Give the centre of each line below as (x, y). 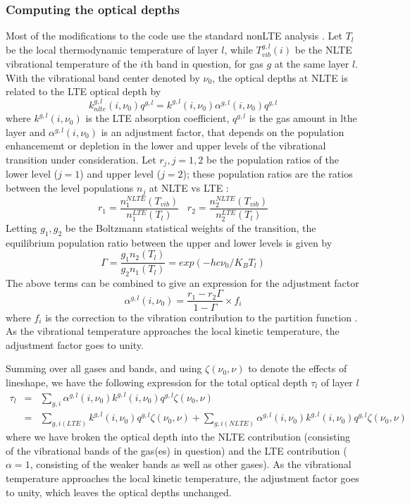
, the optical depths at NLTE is (280, 77)
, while (238, 49)
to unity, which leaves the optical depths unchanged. (119, 492)
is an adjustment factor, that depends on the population (223, 131)
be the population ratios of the (273, 160)
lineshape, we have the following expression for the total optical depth (157, 382)
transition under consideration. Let (81, 160)
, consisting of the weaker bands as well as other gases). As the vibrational (191, 464)
